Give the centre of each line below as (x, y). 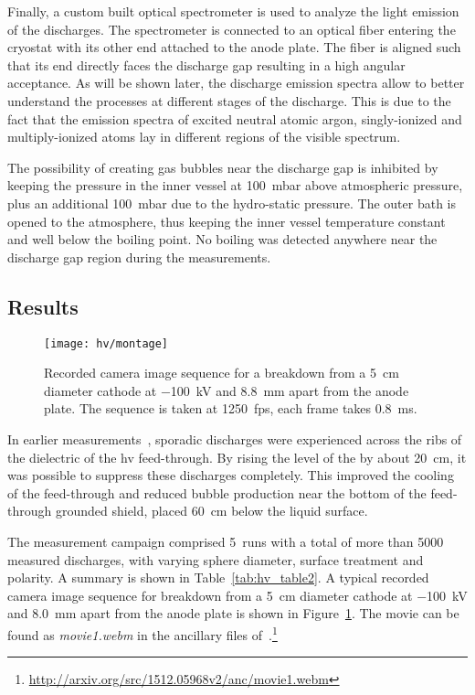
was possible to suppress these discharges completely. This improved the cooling (231, 475)
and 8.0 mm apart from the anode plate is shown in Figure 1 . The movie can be (233, 613)
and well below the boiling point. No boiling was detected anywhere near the (222, 239)
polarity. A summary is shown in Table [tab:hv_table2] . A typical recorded (218, 577)
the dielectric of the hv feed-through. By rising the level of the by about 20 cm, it (237, 457)
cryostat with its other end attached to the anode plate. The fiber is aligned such (234, 47)
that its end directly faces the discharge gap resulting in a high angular (206, 64)
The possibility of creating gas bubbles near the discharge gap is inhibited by (223, 167)
